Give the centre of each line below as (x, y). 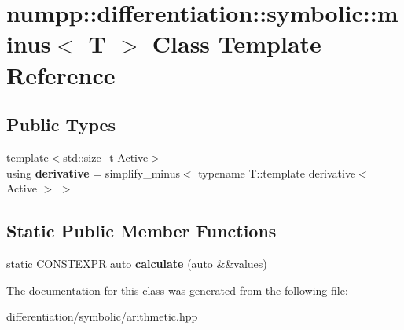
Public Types (61, 125)
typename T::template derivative (277, 172)
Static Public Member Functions (141, 231)
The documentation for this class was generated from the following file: (177, 290)
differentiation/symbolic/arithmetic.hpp (102, 316)
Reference (61, 74)
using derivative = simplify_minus (93, 172)
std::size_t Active (106, 157)
